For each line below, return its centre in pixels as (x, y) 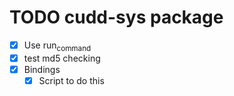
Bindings (42, 69)
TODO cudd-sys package (116, 17)
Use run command (57, 46)
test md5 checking (62, 58)
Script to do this (71, 80)
